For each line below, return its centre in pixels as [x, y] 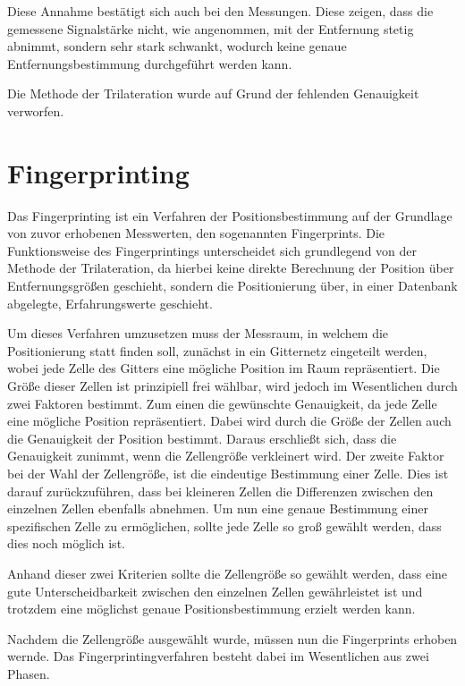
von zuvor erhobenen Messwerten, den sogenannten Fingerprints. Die [196, 233]
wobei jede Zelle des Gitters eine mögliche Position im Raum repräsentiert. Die [224, 368]
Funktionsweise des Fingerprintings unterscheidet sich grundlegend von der [212, 250]
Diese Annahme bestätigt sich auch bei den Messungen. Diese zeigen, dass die [220, 11]
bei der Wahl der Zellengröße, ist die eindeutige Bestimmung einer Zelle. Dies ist [228, 473]
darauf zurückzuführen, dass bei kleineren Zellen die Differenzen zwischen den [220, 491]
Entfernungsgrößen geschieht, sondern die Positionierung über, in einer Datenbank [232, 286]
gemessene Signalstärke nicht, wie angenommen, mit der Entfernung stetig [211, 28]
